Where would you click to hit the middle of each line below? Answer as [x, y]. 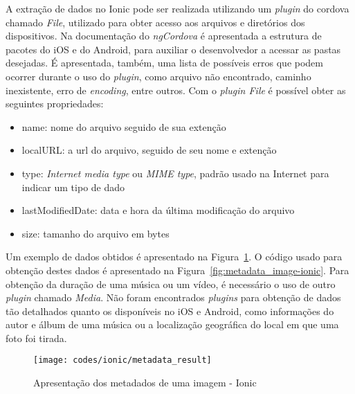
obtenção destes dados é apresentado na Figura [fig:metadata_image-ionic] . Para [177, 270]
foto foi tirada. [36, 338]
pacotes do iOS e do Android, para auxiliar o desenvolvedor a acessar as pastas [173, 49]
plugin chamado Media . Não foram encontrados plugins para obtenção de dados [173, 297]
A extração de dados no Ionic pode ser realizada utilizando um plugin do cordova [177, 8]
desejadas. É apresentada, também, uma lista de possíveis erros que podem [165, 63]
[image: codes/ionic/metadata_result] [122, 360]
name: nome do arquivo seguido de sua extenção [124, 126]
